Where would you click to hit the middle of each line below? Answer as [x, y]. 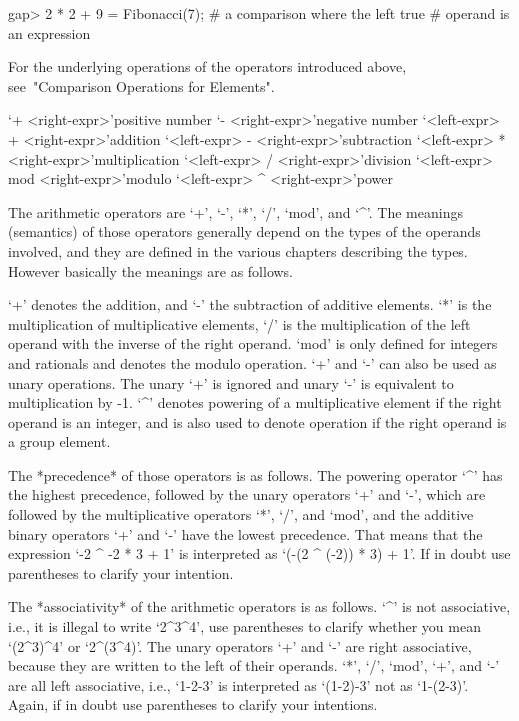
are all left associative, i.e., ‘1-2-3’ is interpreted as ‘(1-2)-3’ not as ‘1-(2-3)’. [238, 684]
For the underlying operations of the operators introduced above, [207, 66]
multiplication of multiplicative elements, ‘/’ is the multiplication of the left [239, 323]
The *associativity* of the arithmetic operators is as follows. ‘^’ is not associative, [259, 606]
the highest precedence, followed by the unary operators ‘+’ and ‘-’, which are [247, 494]
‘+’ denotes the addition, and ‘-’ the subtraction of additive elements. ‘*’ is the [250, 304]
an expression [49, 32]
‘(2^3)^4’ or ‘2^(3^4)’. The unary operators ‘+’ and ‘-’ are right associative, [240, 645]
